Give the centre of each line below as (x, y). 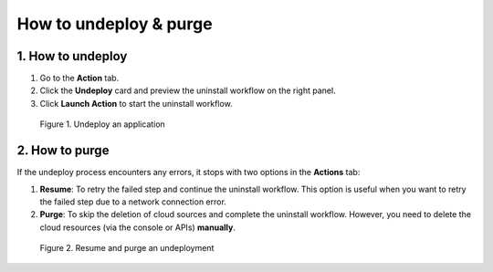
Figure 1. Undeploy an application (103, 124)
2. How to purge (63, 151)
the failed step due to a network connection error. (133, 202)
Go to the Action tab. (79, 78)
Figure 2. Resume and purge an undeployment (127, 248)
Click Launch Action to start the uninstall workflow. (136, 103)
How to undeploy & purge (115, 24)
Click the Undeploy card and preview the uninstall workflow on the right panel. (188, 90)
